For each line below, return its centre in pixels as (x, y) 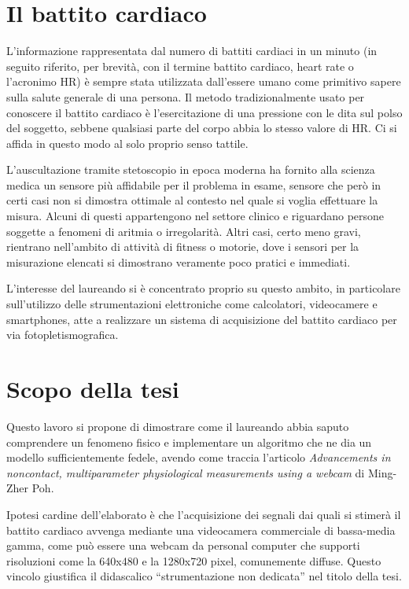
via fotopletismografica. (63, 335)
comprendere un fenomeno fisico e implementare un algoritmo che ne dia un (189, 442)
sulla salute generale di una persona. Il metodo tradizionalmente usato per (186, 96)
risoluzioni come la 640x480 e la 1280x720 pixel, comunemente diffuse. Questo (194, 560)
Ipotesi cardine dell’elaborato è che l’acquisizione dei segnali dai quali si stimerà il (204, 514)
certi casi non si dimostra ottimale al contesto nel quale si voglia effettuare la (192, 200)
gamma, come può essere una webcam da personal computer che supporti (183, 545)
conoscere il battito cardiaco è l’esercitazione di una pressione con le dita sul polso (204, 112)
